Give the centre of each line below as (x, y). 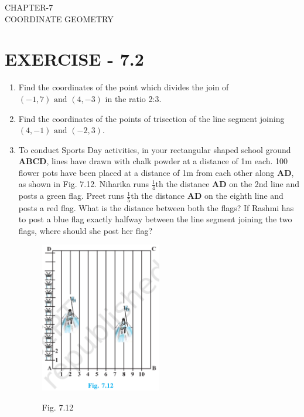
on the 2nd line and (264, 184)
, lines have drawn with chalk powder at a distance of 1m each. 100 (167, 161)
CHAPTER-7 (29, 7)
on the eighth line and (244, 196)
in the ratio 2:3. (133, 98)
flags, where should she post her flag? (86, 230)
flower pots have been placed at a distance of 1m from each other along (146, 172)
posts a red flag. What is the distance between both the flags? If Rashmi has (156, 207)
